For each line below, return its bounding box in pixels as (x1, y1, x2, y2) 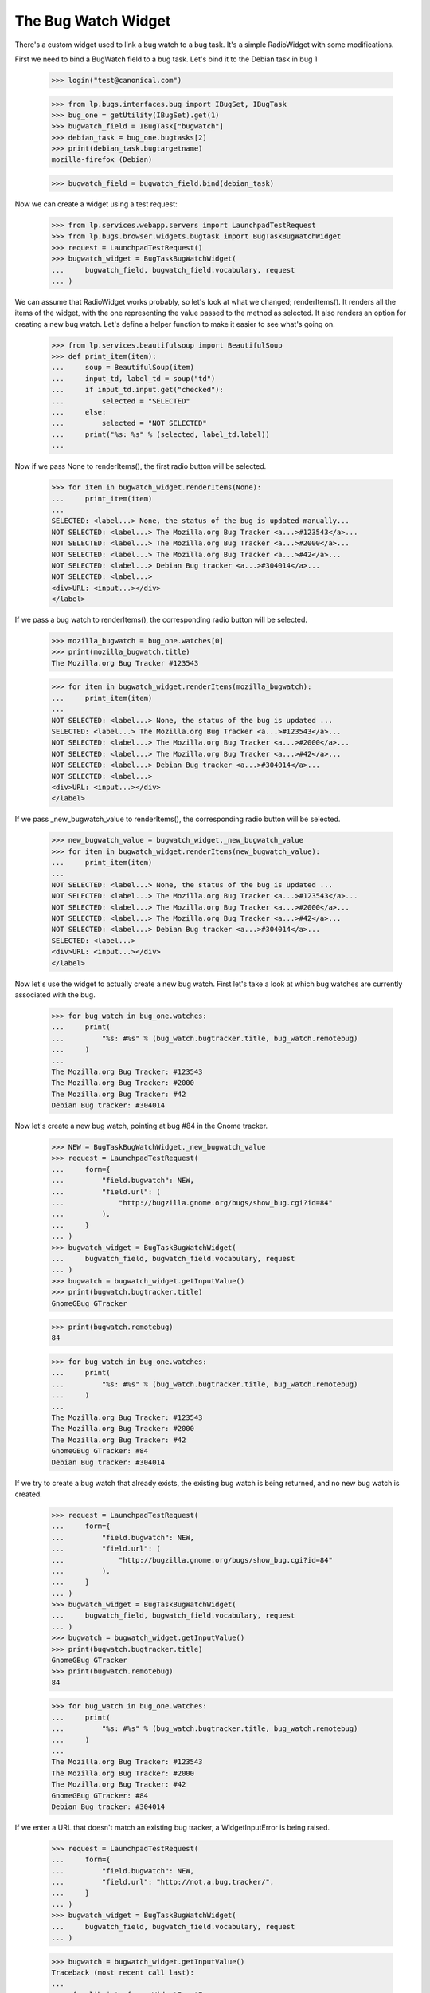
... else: (51, 407, 107, 417)
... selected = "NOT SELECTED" (51, 419, 207, 428)
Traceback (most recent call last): (51, 1967, 195, 1977)
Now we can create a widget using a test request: (14, 199, 178, 209)
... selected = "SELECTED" (51, 396, 190, 406)
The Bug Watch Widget (14, 12, 171, 29)
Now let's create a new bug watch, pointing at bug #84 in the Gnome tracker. (14, 1121, 268, 1131)
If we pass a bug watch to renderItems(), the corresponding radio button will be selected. (14, 615, 308, 625)
